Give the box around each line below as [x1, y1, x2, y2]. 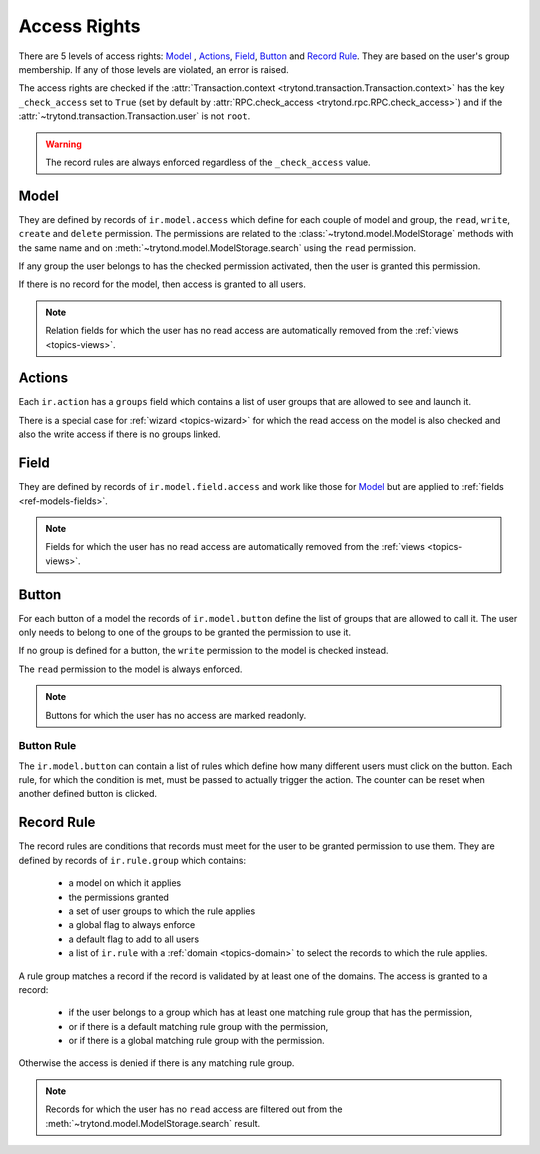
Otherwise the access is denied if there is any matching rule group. [18, 1057, 295, 1069]
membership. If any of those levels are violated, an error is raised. [18, 63, 289, 75]
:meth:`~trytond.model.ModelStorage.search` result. [45, 1117, 261, 1129]
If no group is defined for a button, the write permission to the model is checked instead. [18, 645, 389, 657]
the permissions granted [68, 891, 170, 903]
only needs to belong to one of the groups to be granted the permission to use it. [18, 626, 352, 638]
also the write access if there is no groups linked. [18, 428, 221, 440]
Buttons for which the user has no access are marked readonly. [45, 709, 307, 721]
